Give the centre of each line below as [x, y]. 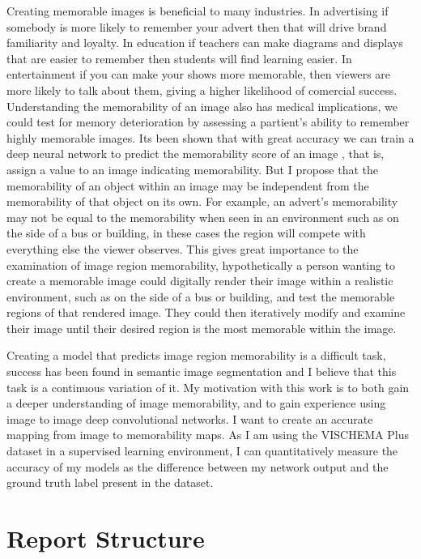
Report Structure [106, 538]
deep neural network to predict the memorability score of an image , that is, [196, 154]
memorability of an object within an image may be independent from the [188, 185]
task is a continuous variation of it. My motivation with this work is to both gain [208, 387]
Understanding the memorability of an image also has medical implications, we [202, 106]
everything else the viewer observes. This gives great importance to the [183, 248]
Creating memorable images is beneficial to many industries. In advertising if [198, 11]
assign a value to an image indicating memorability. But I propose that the [193, 169]
